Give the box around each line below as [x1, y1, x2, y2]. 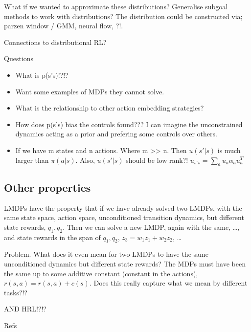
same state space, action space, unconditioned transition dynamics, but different [4, 212, 244, 222]
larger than [15, 155, 49, 165]
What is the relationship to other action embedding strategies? [15, 103, 204, 113]
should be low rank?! [126, 155, 188, 165]
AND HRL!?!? [4, 304, 46, 314]
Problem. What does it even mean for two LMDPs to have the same [4, 249, 208, 259]
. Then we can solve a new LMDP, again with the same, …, [63, 221, 240, 232]
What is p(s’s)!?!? [15, 69, 68, 80]
